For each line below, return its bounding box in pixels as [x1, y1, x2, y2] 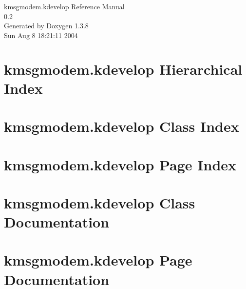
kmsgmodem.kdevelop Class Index [4, 116, 239, 136]
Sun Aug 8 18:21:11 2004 [4, 30, 78, 40]
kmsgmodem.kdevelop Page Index [4, 154, 237, 174]
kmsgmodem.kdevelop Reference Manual [4, 1, 125, 11]
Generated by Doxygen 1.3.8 [4, 21, 89, 31]
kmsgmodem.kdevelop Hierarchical [4, 59, 243, 79]
